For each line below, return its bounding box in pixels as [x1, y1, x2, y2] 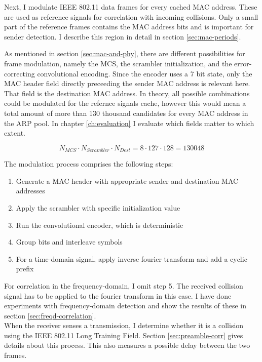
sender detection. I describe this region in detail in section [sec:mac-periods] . [4, 31, 241, 42]
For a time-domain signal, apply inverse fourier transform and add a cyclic [16, 253, 247, 264]
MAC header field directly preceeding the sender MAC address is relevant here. [4, 78, 250, 89]
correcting [4, 68, 35, 78]
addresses [16, 185, 45, 196]
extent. [4, 128, 25, 138]
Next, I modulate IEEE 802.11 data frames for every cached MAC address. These [4, 2, 257, 12]
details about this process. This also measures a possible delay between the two [4, 340, 250, 350]
